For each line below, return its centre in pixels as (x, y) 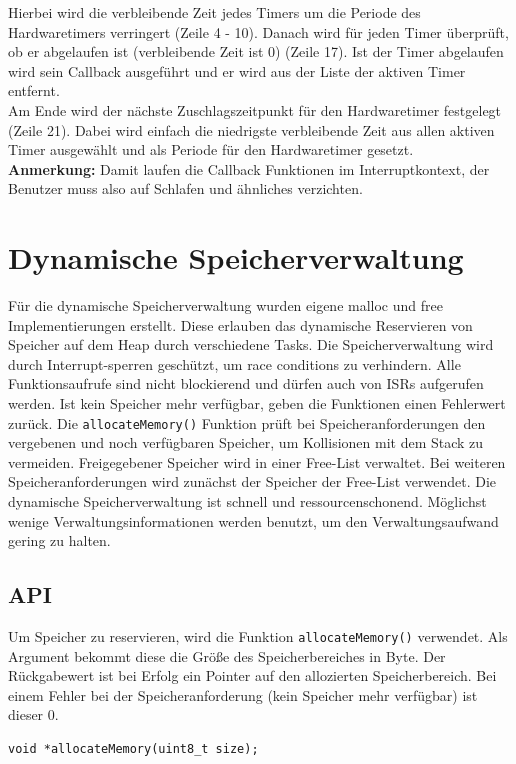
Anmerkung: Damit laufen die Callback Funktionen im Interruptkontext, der (249, 168)
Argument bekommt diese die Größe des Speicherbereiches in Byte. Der (227, 655)
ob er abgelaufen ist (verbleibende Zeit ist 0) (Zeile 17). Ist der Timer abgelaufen (256, 51)
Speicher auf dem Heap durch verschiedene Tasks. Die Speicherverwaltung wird (251, 344)
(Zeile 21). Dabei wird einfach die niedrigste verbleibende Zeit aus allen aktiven (251, 129)
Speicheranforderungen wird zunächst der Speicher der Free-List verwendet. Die (252, 481)
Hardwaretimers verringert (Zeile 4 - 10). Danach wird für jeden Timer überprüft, (258, 31)
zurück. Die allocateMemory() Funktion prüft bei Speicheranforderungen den (247, 422)
